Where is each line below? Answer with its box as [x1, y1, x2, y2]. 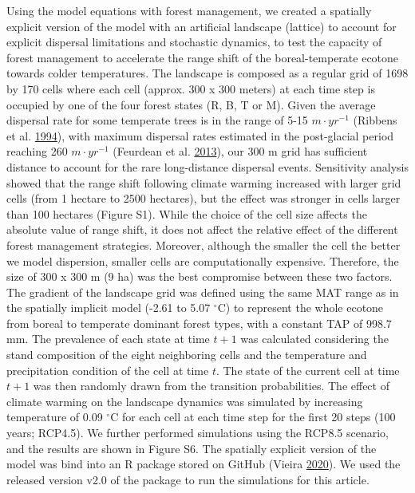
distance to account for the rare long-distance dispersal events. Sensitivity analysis [6, 158, 409, 175]
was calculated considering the [240, 330, 389, 347]
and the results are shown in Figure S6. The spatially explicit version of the [6, 440, 377, 456]
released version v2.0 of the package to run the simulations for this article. [6, 471, 370, 487]
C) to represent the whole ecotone [217, 299, 384, 316]
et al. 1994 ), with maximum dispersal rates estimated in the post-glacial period [6, 127, 394, 144]
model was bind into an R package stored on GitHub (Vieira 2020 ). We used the [6, 456, 401, 472]
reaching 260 [6, 143, 68, 160]
